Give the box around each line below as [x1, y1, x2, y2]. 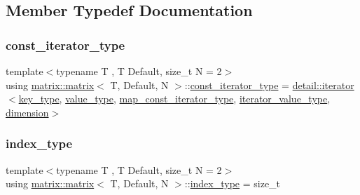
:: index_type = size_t [184, 176, 281, 191]
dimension [6, 105, 49, 119]
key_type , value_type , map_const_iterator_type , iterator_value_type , [18, 91, 331, 106]
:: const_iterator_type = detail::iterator [184, 77, 354, 92]
